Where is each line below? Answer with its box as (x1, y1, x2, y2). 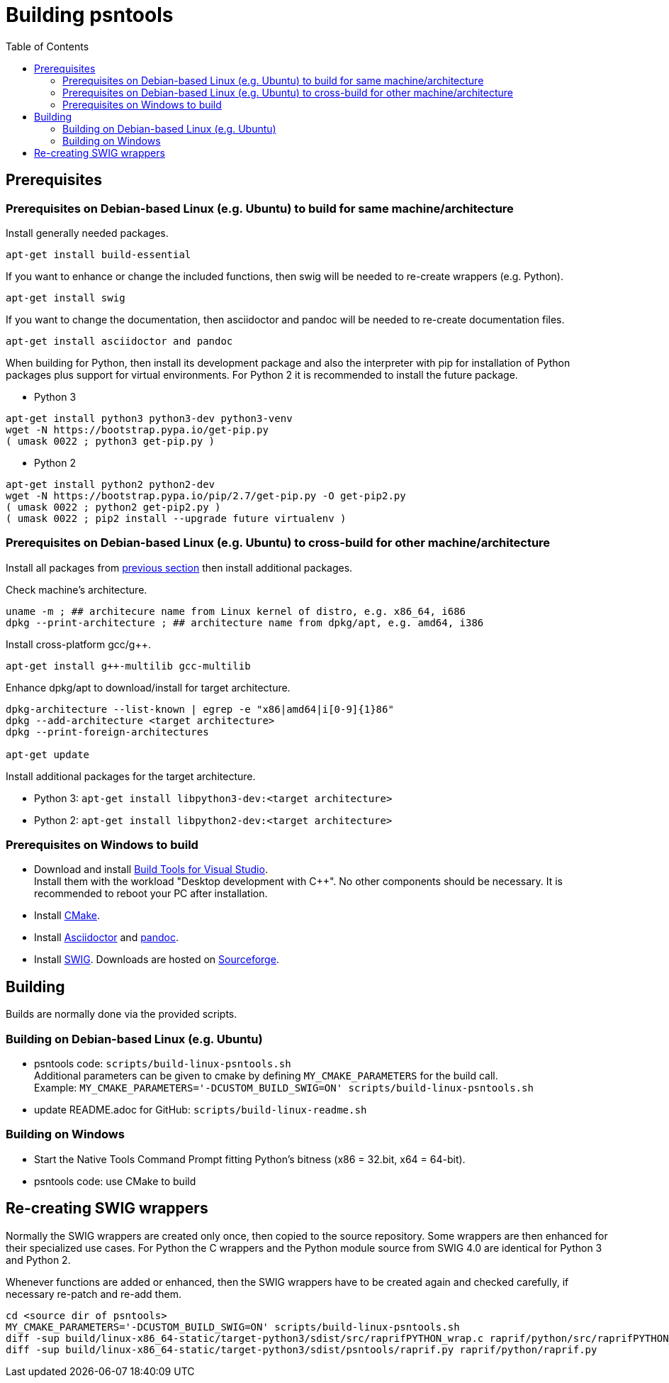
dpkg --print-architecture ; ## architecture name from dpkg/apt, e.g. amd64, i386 (6, 616, 484, 628)
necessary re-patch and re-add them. (6, 1287, 181, 1300)
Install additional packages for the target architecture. (6, 770, 256, 782)
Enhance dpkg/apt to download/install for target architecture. (6, 681, 291, 694)
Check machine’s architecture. (6, 583, 147, 596)
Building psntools (6, 3, 174, 27)
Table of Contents (6, 40, 89, 52)
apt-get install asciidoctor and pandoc (6, 335, 233, 347)
